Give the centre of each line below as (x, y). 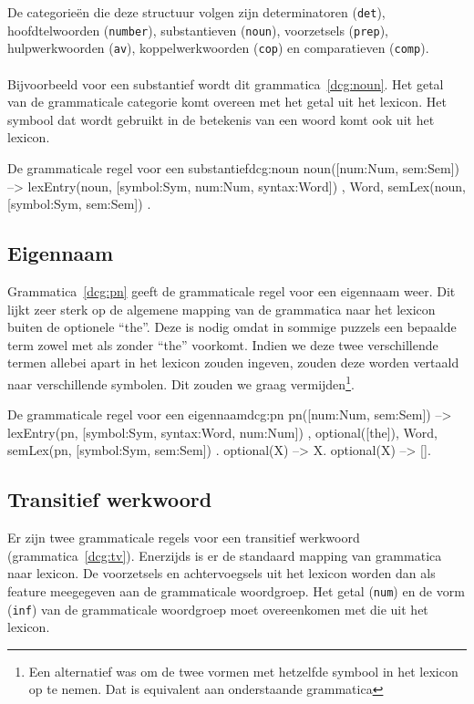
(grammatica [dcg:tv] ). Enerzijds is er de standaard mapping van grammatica (225, 555)
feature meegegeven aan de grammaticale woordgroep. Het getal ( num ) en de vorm (236, 590)
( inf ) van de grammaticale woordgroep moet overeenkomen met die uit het (218, 609)
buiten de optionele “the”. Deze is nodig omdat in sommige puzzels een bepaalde (232, 327)
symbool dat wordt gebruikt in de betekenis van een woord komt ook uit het (221, 119)
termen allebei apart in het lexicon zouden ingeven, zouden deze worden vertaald (233, 362)
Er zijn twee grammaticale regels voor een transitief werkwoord (184, 538)
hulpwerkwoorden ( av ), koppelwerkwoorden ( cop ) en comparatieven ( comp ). (218, 48)
